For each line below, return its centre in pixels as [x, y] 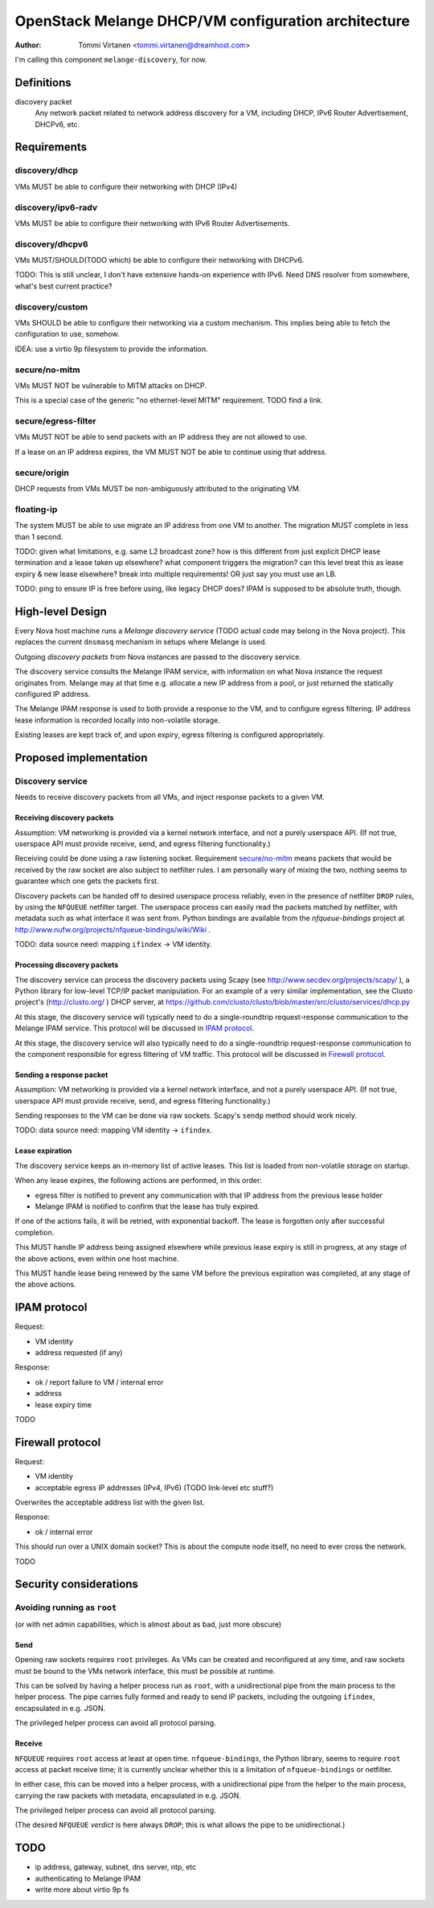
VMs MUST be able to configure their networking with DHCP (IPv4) [126, 186]
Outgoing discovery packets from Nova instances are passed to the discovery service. [158, 657]
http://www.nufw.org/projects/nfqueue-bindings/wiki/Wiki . [113, 929]
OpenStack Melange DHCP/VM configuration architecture [212, 21]
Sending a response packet [61, 1075]
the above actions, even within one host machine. [97, 1259]
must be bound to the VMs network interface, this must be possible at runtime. [145, 1671]
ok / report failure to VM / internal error [99, 1382]
